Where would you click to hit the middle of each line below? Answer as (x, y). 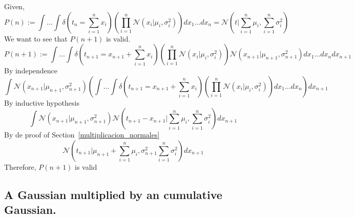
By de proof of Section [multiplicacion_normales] (82, 135)
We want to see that (36, 38)
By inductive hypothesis (42, 102)
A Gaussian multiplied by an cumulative (113, 194)
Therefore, (20, 166)
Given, (14, 6)
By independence (31, 71)
